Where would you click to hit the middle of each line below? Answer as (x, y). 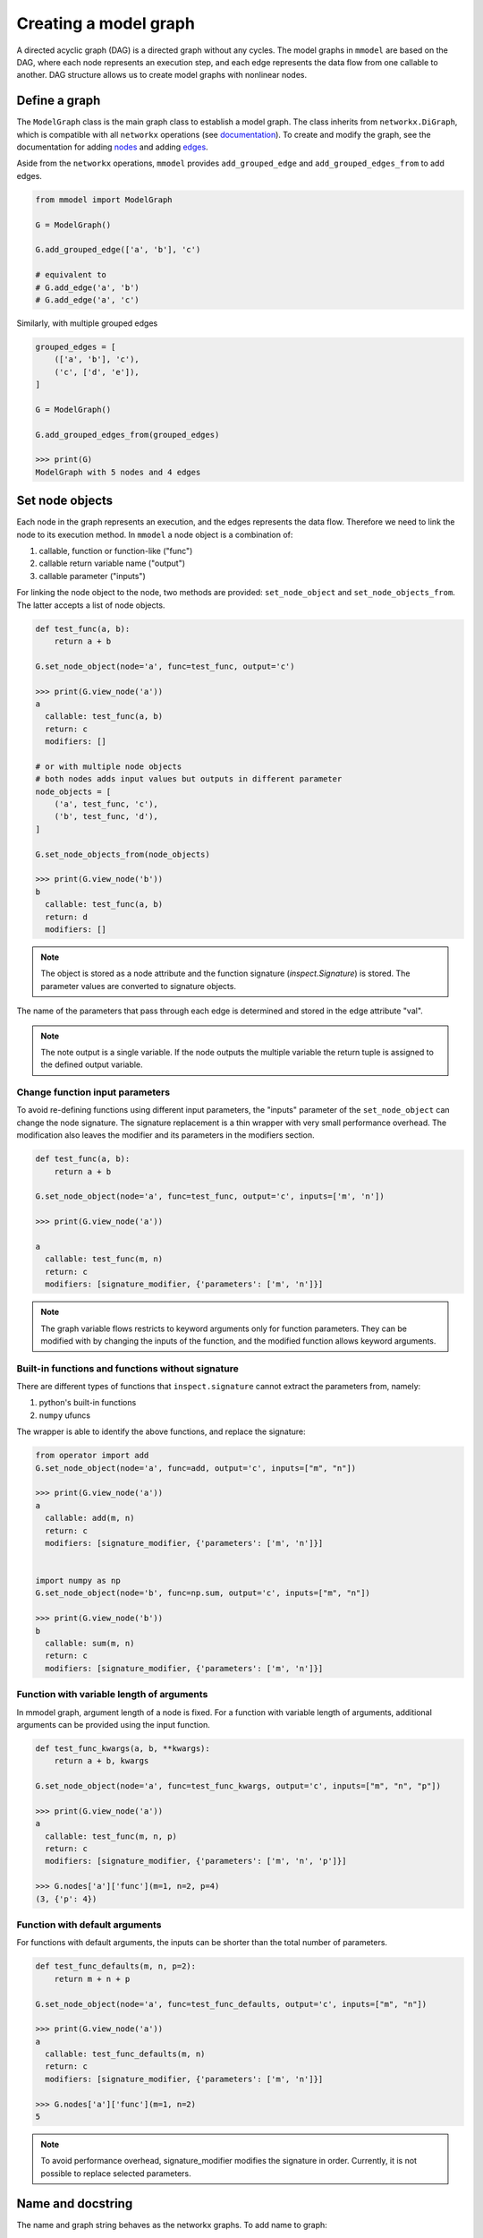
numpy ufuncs (65, 1415)
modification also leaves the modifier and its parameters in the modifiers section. (165, 1135)
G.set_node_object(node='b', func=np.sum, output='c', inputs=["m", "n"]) (203, 1593)
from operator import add (92, 1456)
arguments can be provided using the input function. (113, 1724)
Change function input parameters (93, 1092)
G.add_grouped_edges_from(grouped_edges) (127, 435)
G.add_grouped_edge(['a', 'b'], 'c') (118, 250)
